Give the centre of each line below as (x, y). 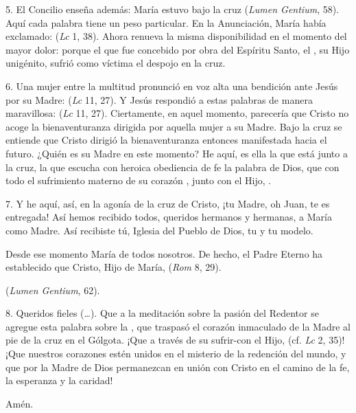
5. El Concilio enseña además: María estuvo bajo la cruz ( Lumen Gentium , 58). (173, 9)
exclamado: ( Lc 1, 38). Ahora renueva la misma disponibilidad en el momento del (176, 36)
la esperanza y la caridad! (59, 380)
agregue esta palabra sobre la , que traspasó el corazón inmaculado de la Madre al (178, 326)
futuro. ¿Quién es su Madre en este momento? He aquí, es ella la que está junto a (177, 153)
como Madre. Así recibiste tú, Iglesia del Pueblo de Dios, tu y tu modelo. (159, 230)
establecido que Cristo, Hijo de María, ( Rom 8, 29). (114, 267)
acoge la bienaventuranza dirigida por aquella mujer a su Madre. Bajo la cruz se (174, 126)
